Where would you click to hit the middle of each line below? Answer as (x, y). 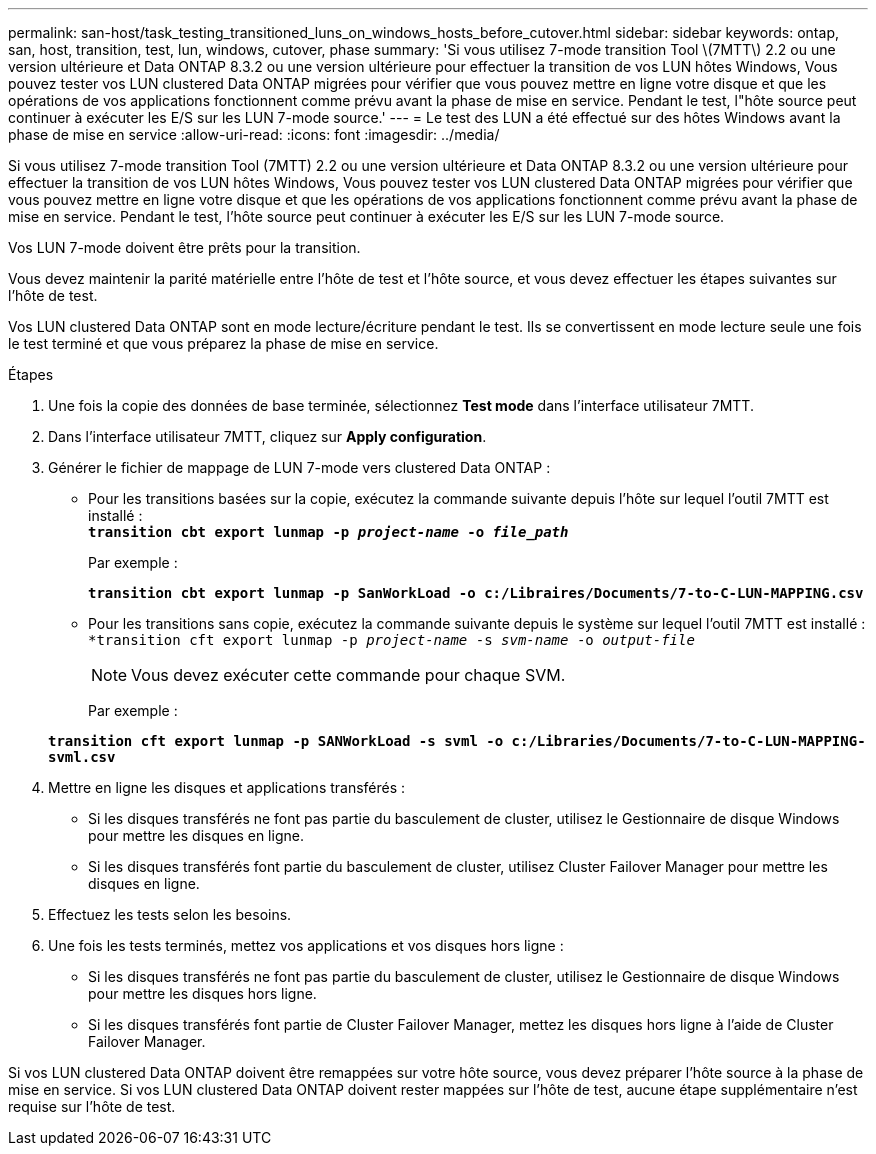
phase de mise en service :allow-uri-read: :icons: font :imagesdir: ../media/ (254, 134)
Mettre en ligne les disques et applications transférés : (227, 787)
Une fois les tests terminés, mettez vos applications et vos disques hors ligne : (306, 945)
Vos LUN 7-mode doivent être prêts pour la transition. (184, 247)
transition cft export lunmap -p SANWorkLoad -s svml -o (276, 741)
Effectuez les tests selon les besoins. (170, 914)
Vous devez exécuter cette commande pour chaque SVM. (348, 675)
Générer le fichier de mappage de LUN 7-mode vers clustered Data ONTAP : (299, 467)
